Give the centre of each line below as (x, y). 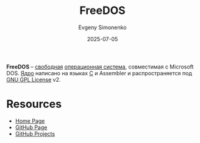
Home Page (30, 121)
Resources (34, 104)
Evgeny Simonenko (102, 27)
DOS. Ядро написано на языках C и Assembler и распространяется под (99, 73)
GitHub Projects (35, 133)
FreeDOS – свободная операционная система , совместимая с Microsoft (100, 67)
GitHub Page (31, 127)
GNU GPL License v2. (34, 79)
